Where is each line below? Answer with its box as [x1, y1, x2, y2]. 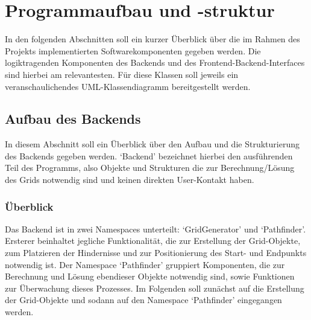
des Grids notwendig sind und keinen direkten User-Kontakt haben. [5, 173, 254, 186]
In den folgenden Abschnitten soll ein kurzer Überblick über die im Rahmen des [5, 33, 300, 45]
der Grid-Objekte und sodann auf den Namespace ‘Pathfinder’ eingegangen [5, 293, 282, 306]
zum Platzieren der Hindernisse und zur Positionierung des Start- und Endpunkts [5, 246, 307, 259]
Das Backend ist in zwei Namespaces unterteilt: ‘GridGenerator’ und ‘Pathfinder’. [5, 222, 306, 235]
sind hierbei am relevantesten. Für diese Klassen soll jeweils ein [5, 68, 239, 80]
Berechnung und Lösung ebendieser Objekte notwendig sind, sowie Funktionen [5, 270, 295, 283]
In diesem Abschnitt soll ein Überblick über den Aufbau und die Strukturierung [5, 138, 300, 150]
